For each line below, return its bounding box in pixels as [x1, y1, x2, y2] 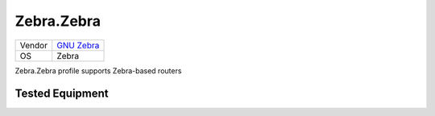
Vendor [19, 39, 48, 51]
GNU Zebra [56, 39, 100, 51]
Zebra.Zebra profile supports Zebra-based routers [14, 65, 182, 76]
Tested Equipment [14, 87, 109, 101]
